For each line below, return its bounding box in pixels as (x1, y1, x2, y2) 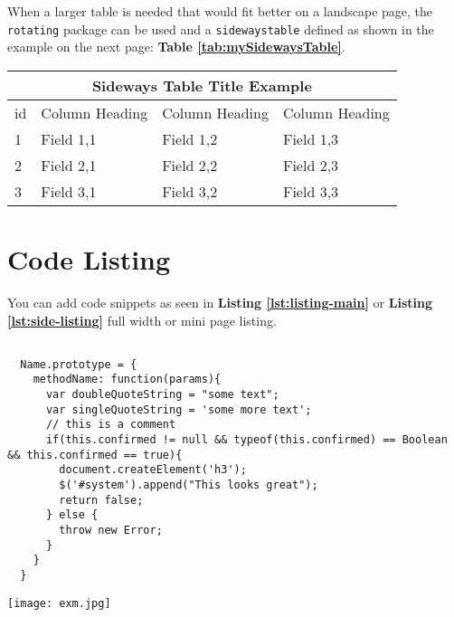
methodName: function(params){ (33, 373, 222, 386)
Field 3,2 (162, 180, 218, 202)
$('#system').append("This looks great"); (59, 479, 318, 492)
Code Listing (7, 241, 171, 278)
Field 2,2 (162, 154, 218, 176)
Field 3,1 (41, 180, 97, 202)
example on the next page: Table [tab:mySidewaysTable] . (7, 37, 345, 56)
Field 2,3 (282, 154, 339, 176)
